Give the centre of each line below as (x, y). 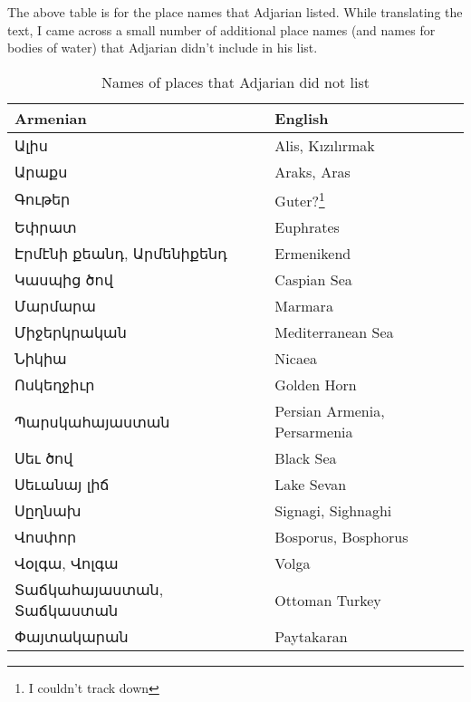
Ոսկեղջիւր (55, 385)
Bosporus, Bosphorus (341, 537)
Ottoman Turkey (328, 600)
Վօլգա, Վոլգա (67, 563)
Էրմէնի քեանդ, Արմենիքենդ (121, 254)
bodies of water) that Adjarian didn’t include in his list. (163, 48)
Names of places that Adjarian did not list (235, 82)
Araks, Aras (312, 171)
